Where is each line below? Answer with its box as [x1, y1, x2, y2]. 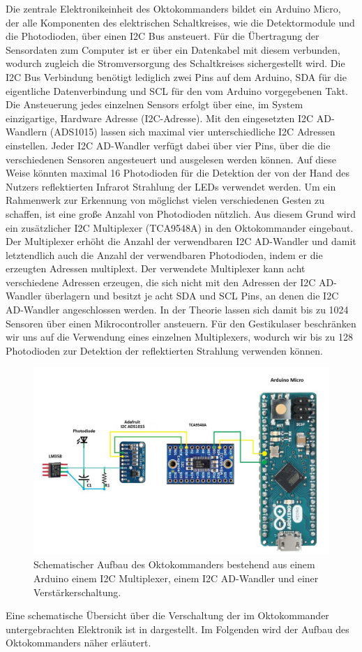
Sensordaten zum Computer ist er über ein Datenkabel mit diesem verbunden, [6, 42, 340, 57]
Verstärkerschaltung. [33, 584, 121, 599]
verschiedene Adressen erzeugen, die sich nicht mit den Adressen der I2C [6, 274, 316, 289]
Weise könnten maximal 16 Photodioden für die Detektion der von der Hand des [6, 165, 350, 180]
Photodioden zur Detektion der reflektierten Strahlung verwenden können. [6, 343, 323, 357]
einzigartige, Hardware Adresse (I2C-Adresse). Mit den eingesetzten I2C [6, 110, 314, 125]
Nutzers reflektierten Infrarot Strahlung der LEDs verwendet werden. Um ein [6, 179, 336, 193]
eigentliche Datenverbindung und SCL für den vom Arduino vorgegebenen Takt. [6, 83, 348, 98]
